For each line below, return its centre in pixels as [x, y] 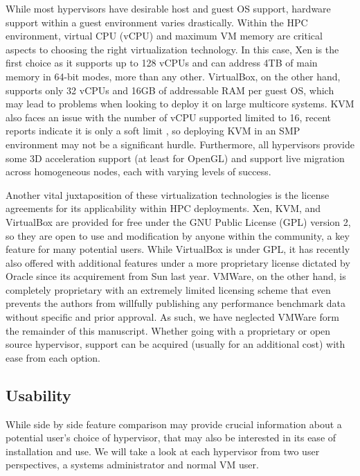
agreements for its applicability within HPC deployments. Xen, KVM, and [163, 208]
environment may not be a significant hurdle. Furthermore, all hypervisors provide [180, 144]
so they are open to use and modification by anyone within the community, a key [178, 235]
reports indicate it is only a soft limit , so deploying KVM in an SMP [153, 131]
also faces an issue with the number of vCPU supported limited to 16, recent [169, 117]
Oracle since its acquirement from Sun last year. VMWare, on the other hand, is [176, 276]
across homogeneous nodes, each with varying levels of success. [138, 171]
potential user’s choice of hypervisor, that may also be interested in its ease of [171, 438]
